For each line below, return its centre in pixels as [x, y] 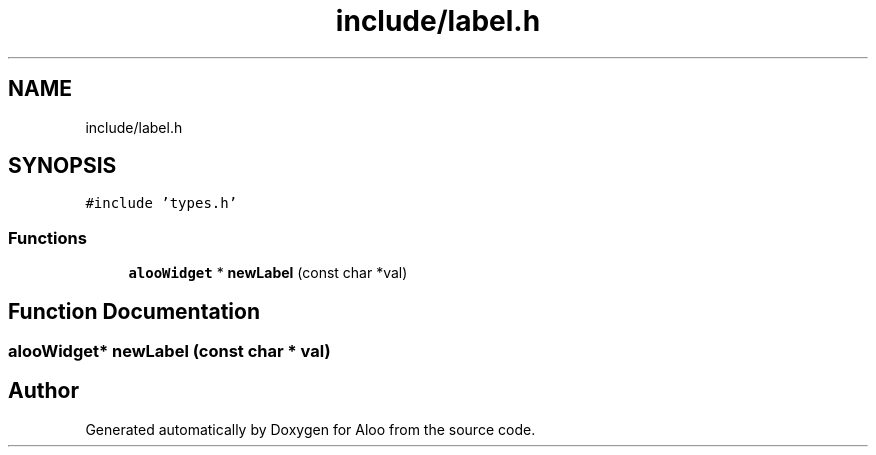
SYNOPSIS [62, 166]
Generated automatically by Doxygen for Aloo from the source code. [310, 429]
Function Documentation [134, 311]
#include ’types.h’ [161, 203]
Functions [47, 237]
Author [43, 391]
